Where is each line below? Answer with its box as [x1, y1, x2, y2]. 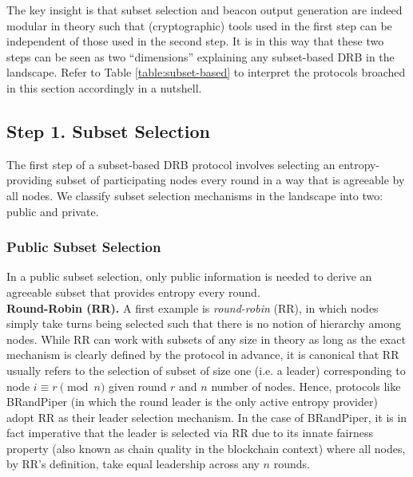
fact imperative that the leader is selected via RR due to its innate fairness [6, 424, 373, 441]
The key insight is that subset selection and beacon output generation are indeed [6, 2, 403, 18]
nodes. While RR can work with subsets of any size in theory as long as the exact [6, 330, 406, 347]
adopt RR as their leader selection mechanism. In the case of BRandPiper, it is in [6, 408, 407, 425]
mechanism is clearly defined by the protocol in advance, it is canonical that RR [6, 346, 399, 363]
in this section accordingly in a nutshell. [6, 79, 202, 96]
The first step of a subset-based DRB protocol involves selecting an [6, 156, 336, 172]
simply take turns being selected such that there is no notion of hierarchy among [6, 315, 402, 332]
